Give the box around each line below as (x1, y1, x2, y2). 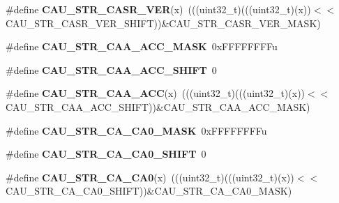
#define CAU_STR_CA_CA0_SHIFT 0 (6, 146, 206, 161)
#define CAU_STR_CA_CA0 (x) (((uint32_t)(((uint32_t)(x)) (6, 170, 294, 184)
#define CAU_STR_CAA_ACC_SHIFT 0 (6, 62, 217, 77)
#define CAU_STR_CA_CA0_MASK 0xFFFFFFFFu (6, 123, 267, 137)
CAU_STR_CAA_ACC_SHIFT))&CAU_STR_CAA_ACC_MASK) (6, 99, 310, 114)
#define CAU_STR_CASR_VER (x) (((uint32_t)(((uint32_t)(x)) (6, 2, 311, 16)
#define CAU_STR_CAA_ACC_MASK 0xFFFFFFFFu (6, 39, 278, 54)
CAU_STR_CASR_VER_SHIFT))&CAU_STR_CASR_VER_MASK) (6, 15, 321, 30)
